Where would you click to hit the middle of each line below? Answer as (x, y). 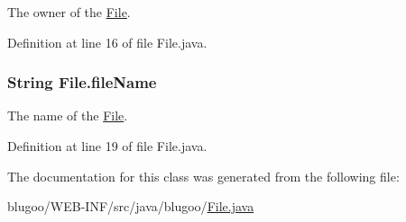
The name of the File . (68, 115)
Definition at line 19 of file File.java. (107, 146)
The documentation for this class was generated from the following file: (203, 176)
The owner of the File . (69, 12)
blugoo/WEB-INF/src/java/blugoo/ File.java (131, 206)
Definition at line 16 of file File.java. (107, 42)
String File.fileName (82, 82)
